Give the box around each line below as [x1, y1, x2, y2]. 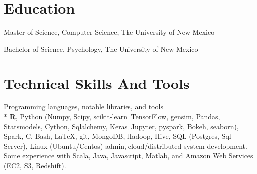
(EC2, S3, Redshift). [4, 160, 66, 170]
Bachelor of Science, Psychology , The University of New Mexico [4, 43, 198, 54]
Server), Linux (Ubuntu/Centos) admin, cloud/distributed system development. [4, 140, 247, 151]
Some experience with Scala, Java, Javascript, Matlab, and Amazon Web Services [4, 150, 253, 161]
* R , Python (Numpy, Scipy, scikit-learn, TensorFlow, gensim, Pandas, [4, 111, 220, 122]
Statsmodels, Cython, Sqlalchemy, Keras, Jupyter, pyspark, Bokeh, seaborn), [4, 121, 239, 131]
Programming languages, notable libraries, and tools [4, 101, 163, 112]
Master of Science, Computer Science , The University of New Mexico [4, 27, 215, 37]
